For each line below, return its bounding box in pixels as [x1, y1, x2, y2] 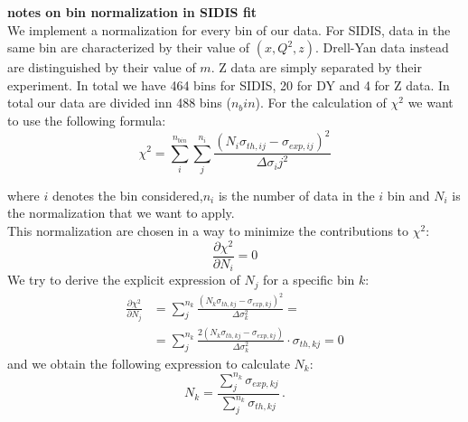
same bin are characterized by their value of [7, 38, 250, 57]
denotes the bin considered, [51, 185, 203, 204]
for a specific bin [263, 270, 355, 289]
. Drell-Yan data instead [315, 38, 449, 57]
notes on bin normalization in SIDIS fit [7, 3, 257, 21]
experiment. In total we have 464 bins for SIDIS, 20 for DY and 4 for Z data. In [7, 75, 450, 94]
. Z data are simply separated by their [211, 58, 422, 77]
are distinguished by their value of [7, 58, 196, 77]
